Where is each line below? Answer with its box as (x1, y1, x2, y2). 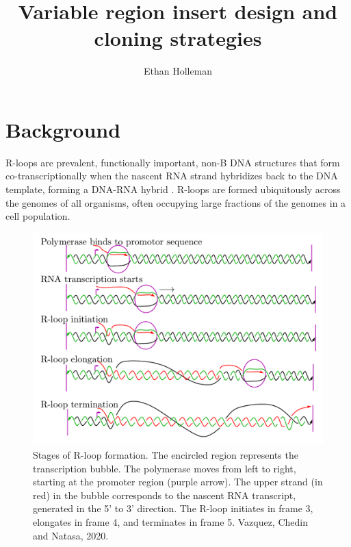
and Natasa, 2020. (33, 528, 109, 542)
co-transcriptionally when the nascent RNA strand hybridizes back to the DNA (5, 168, 338, 183)
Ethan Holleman (143, 64, 213, 78)
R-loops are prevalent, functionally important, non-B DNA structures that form (5, 155, 340, 169)
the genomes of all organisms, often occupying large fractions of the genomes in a (5, 195, 346, 209)
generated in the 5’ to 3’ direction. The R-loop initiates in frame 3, (33, 501, 313, 516)
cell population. (5, 209, 70, 223)
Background (5, 115, 121, 143)
